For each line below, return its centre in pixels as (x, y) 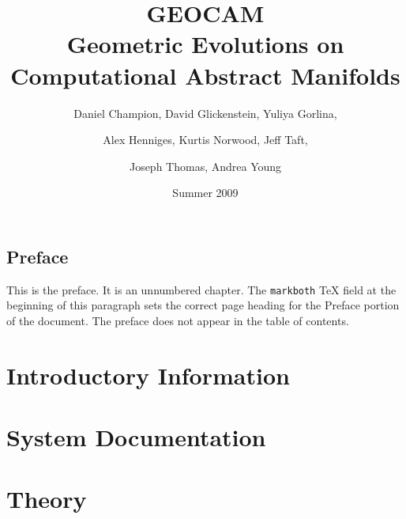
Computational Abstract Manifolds (205, 75)
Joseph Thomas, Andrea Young (205, 166)
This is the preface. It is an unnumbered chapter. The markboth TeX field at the (201, 289)
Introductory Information (148, 375)
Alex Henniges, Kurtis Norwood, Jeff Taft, (205, 140)
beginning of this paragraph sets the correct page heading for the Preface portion (203, 305)
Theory (47, 499)
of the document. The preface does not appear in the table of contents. (178, 320)
